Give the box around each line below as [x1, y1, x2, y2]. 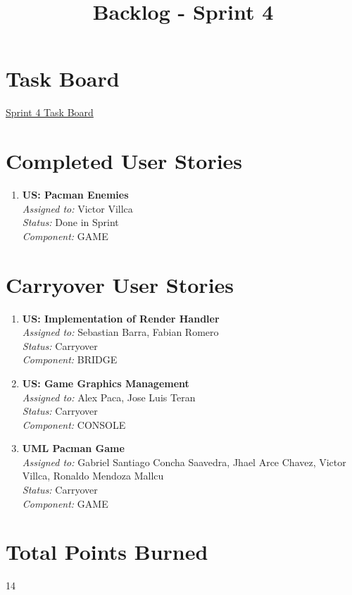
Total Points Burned [6, 537, 208, 566]
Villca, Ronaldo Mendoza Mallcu [22, 468, 164, 483]
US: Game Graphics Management [22, 375, 189, 390]
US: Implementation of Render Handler [22, 311, 220, 325]
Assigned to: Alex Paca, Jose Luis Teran [22, 389, 196, 404]
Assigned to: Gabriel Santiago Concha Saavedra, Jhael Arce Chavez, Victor [22, 454, 346, 469]
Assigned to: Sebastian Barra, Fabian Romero [22, 325, 219, 339]
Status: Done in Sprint [22, 215, 119, 230]
